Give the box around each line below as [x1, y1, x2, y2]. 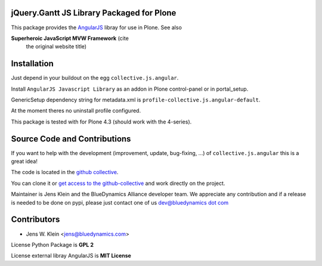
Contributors [11, 215, 60, 225]
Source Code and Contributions [11, 134, 131, 144]
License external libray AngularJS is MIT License [11, 252, 131, 259]
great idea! [11, 158, 38, 165]
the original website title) [26, 43, 86, 50]
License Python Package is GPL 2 [11, 241, 94, 248]
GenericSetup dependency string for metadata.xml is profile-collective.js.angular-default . [11, 96, 261, 103]
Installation [11, 58, 54, 69]
